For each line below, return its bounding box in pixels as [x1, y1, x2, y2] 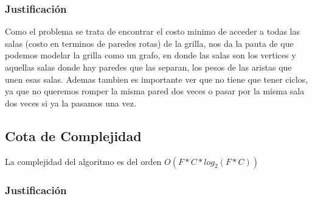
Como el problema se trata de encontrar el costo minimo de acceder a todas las [5, 25, 300, 38]
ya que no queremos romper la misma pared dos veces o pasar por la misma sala [5, 85, 305, 97]
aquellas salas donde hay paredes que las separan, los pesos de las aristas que [5, 61, 292, 73]
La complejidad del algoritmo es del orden [5, 155, 162, 167]
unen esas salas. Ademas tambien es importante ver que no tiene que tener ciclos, [5, 72, 308, 85]
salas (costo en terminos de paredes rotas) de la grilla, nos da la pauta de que [5, 37, 294, 49]
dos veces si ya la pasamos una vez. [5, 96, 136, 109]
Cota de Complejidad [5, 126, 142, 145]
